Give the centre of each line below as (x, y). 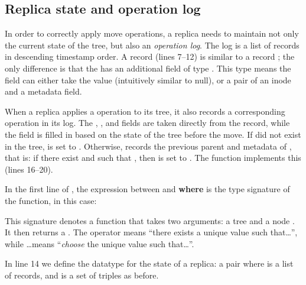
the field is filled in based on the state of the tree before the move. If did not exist (153, 134)
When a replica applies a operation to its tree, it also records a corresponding (145, 111)
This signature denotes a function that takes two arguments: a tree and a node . (150, 220)
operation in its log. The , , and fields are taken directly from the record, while (147, 123)
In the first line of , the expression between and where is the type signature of (147, 189)
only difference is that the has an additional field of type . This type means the (148, 68)
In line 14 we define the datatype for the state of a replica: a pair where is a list (149, 263)
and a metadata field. (43, 91)
